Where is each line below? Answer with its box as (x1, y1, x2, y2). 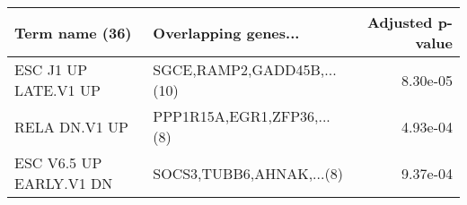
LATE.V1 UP (14, 80, 101, 100)
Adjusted (366, 12, 433, 32)
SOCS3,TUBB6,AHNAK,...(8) (153, 162, 343, 184)
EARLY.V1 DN (14, 173, 113, 193)
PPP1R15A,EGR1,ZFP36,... (153, 106, 330, 126)
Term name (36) (14, 21, 132, 43)
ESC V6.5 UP (14, 152, 102, 173)
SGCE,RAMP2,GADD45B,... (153, 59, 337, 80)
